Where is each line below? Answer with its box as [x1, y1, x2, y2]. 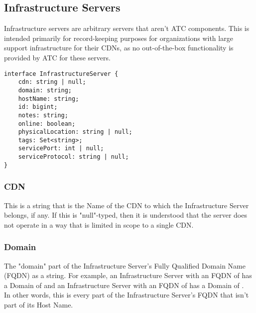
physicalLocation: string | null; [18, 128, 132, 136]
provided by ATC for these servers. [4, 52, 111, 62]
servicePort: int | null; [18, 145, 104, 152]
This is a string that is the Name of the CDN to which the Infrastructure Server [4, 200, 249, 210]
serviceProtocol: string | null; [18, 153, 129, 161]
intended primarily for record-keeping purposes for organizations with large [4, 32, 233, 43]
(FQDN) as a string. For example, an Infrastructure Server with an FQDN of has [4, 270, 252, 281]
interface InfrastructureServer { [4, 70, 119, 77]
